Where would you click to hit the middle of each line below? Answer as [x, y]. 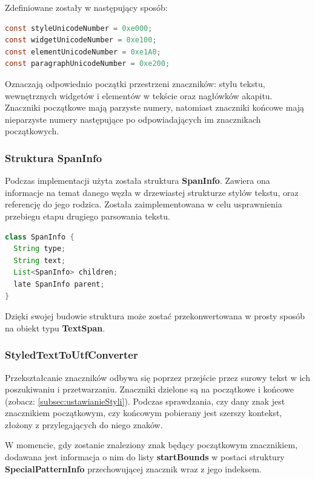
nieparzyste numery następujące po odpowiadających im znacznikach [133, 119]
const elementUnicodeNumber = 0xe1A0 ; [83, 52]
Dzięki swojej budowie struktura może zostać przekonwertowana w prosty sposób [155, 316]
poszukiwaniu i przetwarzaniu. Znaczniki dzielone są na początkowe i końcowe [149, 389]
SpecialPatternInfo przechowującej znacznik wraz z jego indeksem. [133, 468]
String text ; [40, 260]
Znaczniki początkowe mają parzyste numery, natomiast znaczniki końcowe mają [155, 107]
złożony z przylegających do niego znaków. [84, 424]
